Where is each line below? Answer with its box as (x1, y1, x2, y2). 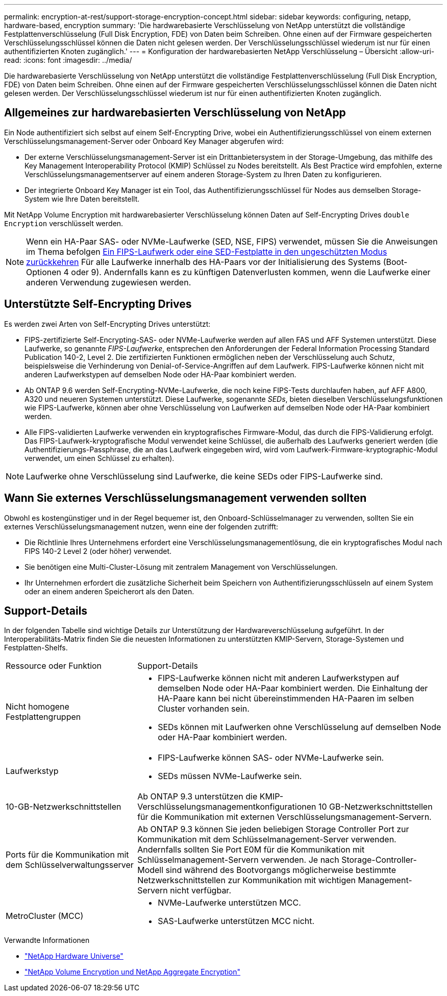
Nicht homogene (6, 701, 69, 712)
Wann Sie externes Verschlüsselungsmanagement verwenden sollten (4, 492, 367, 505)
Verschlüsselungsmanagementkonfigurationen (137, 801, 316, 812)
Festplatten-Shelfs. (4, 643, 68, 652)
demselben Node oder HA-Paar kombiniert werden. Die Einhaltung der (158, 683, 428, 694)
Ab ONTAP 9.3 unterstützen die (137, 791, 258, 802)
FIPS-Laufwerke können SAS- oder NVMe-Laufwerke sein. (158, 752, 384, 763)
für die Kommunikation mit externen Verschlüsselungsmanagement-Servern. (137, 812, 432, 822)
